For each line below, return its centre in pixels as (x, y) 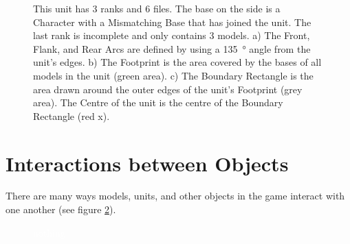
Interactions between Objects (147, 163)
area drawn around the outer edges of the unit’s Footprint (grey (168, 89)
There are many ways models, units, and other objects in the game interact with (175, 196)
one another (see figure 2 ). (61, 209)
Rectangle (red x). (72, 115)
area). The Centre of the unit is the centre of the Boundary (158, 102)
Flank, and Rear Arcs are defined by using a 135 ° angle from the (172, 48)
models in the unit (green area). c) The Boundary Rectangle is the (173, 75)
